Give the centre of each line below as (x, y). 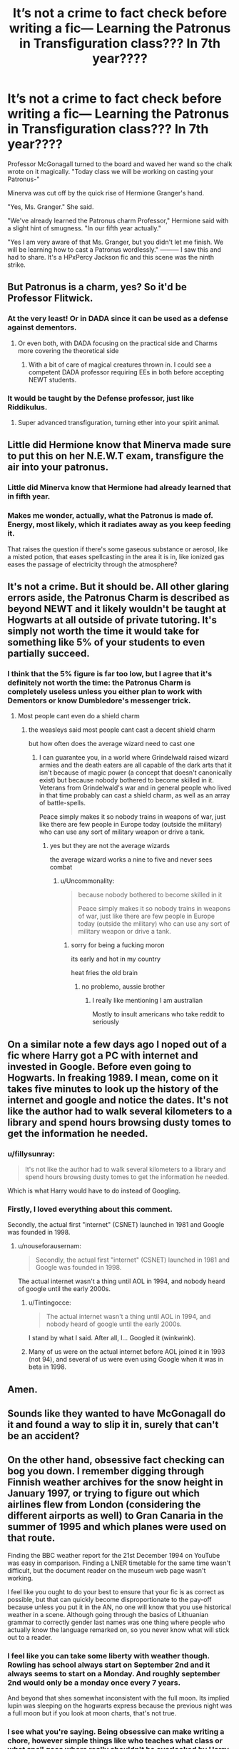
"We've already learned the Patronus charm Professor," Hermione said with (118, 220)
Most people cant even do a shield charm (79, 716)
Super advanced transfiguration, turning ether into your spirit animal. (118, 422)
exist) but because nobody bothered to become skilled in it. (126, 780)
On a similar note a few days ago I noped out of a (117, 1044)
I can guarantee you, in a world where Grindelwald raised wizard (134, 758)
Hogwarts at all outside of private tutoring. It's (112, 619)
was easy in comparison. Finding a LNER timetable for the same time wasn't (119, 1563)
